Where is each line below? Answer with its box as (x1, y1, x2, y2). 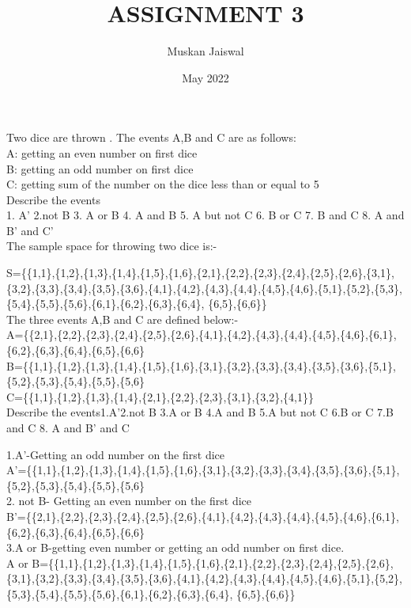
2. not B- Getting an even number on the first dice (6, 492, 251, 509)
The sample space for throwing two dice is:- (6, 237, 217, 254)
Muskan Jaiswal (167, 43, 244, 59)
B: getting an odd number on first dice (6, 160, 194, 177)
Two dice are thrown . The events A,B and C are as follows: (6, 129, 296, 146)
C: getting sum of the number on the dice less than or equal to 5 (6, 176, 319, 192)
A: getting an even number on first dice (6, 144, 198, 161)
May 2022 (182, 69, 229, 85)
